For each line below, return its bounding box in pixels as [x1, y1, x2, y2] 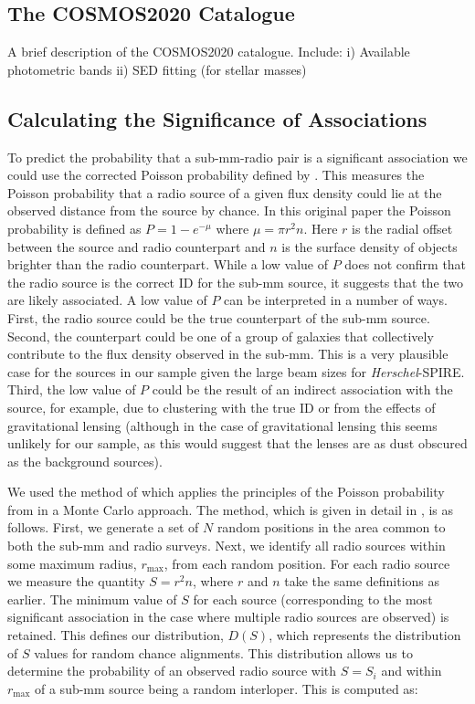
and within [381, 661, 442, 680]
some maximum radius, [7, 553, 137, 573]
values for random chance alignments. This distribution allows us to [34, 643, 413, 662]
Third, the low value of [7, 380, 136, 399]
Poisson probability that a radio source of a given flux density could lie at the [7, 183, 442, 202]
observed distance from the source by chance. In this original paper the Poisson [7, 201, 451, 220]
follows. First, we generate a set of [7, 518, 199, 537]
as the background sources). [7, 451, 163, 470]
